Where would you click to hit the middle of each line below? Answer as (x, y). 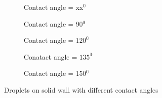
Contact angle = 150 (55, 73)
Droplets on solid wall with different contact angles (81, 89)
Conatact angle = (51, 56)
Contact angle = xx (54, 7)
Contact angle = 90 (53, 23)
